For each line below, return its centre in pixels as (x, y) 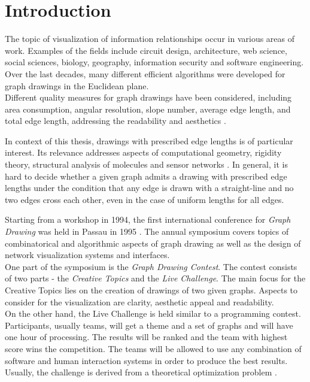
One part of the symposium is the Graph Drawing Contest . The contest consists (151, 266)
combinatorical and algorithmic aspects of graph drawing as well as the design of (153, 243)
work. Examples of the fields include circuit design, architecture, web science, (146, 50)
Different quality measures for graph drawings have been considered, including (148, 97)
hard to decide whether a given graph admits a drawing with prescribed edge (146, 176)
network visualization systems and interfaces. (87, 255)
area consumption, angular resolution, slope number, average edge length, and (148, 109)
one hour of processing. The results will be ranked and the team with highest (146, 337)
